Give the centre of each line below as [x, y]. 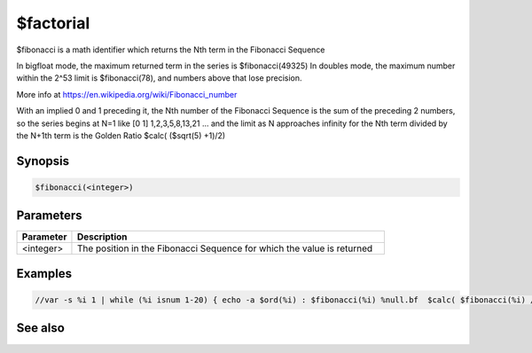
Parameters [49, 216]
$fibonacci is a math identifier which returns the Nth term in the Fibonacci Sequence [171, 50]
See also [41, 328]
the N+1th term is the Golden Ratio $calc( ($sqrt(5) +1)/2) [121, 135]
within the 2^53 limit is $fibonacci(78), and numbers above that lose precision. [159, 78]
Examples [44, 274]
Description [102, 237]
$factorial [53, 23]
